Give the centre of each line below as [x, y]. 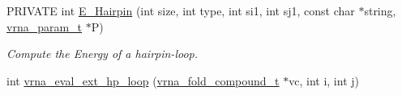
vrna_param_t [45, 26]
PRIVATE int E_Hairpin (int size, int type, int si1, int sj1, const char [181, 10]
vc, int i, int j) [324, 80]
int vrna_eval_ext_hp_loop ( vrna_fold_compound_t [143, 80]
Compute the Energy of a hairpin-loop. [103, 54]
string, [380, 10]
